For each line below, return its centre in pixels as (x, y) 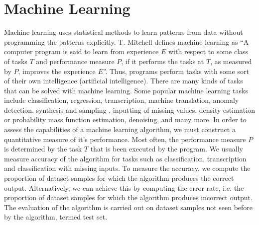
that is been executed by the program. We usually (167, 149)
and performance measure (75, 61)
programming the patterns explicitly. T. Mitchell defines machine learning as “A (127, 41)
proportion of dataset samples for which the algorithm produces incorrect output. (128, 197)
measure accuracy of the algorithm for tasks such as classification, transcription (125, 158)
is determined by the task (43, 149)
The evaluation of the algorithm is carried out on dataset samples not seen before (129, 207)
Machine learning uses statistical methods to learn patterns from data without (124, 32)
